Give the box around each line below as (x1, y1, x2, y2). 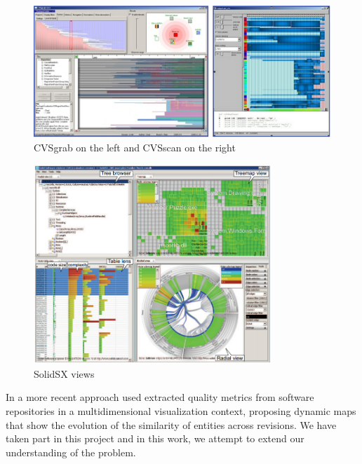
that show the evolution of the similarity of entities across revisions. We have (6, 417, 337, 432)
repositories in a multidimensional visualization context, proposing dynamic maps (6, 404, 356, 418)
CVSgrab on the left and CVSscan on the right (34, 140, 236, 155)
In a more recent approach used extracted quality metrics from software (6, 390, 314, 404)
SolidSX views (34, 366, 95, 381)
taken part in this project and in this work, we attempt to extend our (6, 431, 304, 446)
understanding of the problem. (6, 444, 136, 459)
